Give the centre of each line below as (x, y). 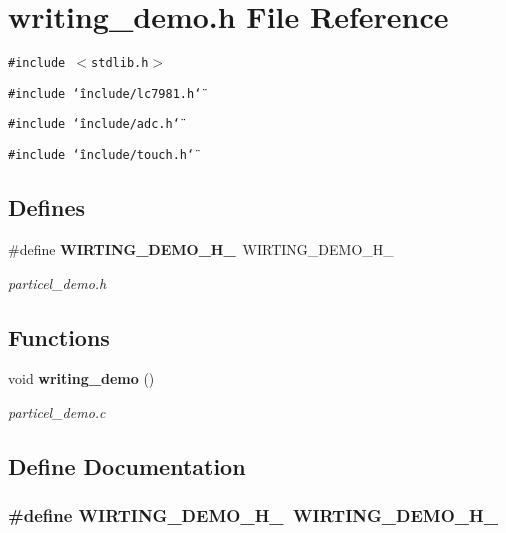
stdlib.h (120, 63)
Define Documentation (127, 465)
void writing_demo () (81, 378)
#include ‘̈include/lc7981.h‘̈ (105, 93)
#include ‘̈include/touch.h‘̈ (101, 155)
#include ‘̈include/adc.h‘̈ (94, 124)
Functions (59, 336)
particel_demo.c (57, 411)
